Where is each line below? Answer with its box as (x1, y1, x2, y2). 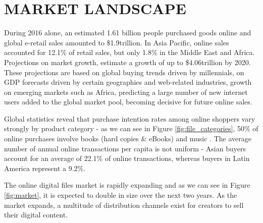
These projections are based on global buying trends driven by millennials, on (4, 67, 244, 77)
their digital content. (4, 209, 68, 220)
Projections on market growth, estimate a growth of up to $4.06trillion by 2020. (4, 57, 251, 67)
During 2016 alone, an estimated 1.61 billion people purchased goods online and (4, 27, 251, 38)
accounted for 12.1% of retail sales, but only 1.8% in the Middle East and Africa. (4, 47, 255, 58)
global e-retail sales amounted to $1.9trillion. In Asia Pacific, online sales (4, 37, 229, 47)
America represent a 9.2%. (4, 162, 86, 173)
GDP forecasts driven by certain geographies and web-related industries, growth (4, 77, 252, 87)
